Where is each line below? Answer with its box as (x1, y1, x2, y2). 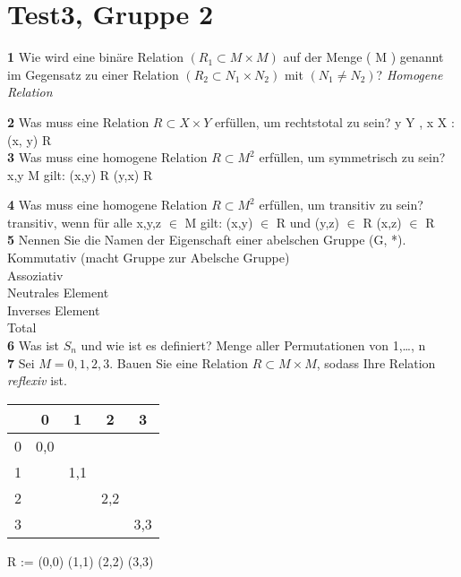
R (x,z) (363, 212, 402, 231)
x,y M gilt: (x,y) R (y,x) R (7, 165, 153, 184)
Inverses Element (7, 300, 100, 319)
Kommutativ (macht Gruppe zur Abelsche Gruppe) (7, 248, 290, 267)
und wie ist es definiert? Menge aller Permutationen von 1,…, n (81, 336, 426, 355)
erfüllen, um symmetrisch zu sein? (259, 148, 446, 167)
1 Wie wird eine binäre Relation (7, 47, 184, 66)
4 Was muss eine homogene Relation (7, 195, 208, 214)
